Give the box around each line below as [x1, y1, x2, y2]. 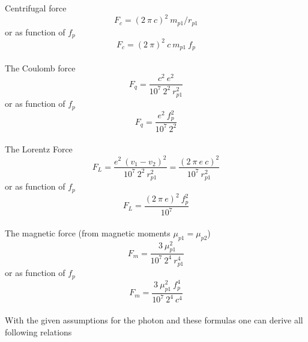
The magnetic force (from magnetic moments [5, 226, 171, 239]
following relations [5, 325, 72, 338]
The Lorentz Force [5, 143, 73, 155]
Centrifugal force [5, 2, 67, 14]
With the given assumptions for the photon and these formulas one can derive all [5, 313, 303, 326]
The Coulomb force [5, 61, 76, 74]
